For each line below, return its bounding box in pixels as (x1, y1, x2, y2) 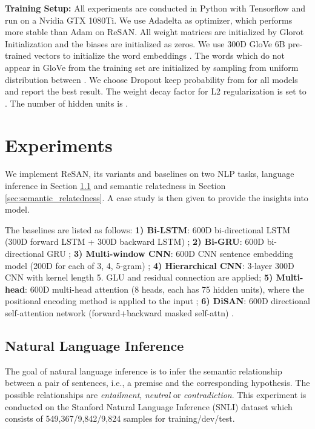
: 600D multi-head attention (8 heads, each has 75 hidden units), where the (25, 282, 305, 295)
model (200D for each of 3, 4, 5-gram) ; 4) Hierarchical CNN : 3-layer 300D (5, 259, 294, 271)
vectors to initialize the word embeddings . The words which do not (34, 49, 285, 62)
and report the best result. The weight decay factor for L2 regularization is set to (5, 85, 307, 98)
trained (5, 49, 31, 62)
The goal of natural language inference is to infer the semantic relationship (5, 364, 282, 377)
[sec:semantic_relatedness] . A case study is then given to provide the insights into (5, 191, 308, 204)
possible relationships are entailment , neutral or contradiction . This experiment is (5, 388, 307, 401)
